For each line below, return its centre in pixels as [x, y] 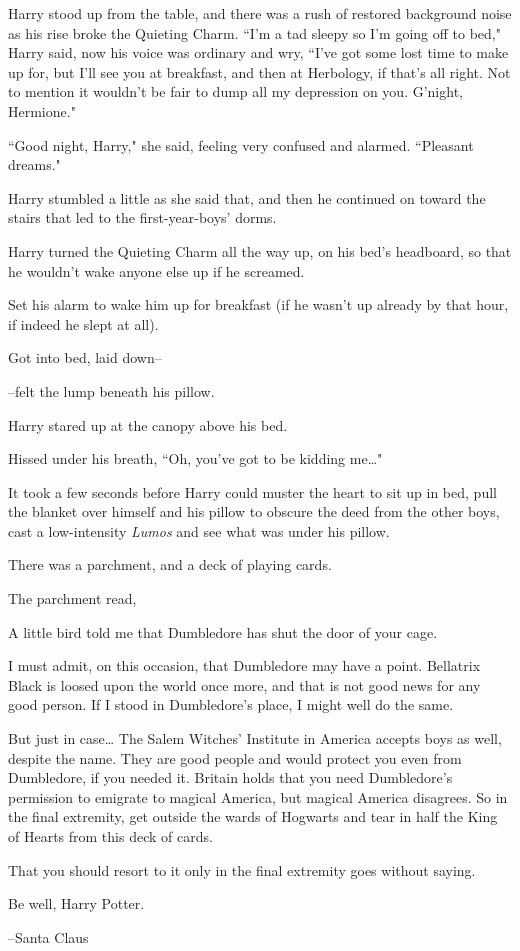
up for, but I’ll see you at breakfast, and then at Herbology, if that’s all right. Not [259, 71]
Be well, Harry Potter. [76, 903]
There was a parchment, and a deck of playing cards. [170, 564]
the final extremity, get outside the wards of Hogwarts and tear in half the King [253, 816]
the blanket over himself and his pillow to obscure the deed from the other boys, [254, 511]
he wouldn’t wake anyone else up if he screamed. [156, 270]
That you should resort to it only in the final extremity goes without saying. [242, 869]
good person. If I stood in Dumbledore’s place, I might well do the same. [231, 704]
